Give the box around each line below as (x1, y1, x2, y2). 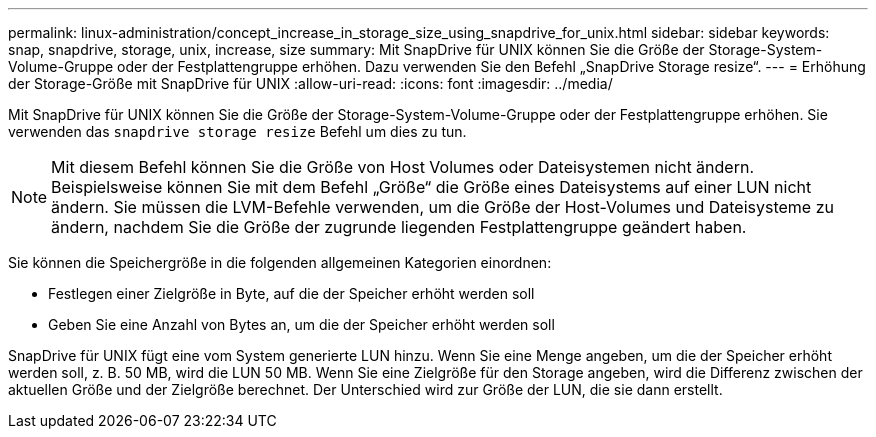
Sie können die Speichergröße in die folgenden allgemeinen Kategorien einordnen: (8, 254, 552, 271)
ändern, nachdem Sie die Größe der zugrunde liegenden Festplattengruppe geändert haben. (51, 217, 747, 237)
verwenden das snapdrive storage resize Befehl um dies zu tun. (8, 123, 467, 140)
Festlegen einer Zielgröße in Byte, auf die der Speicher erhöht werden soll (48, 285, 535, 302)
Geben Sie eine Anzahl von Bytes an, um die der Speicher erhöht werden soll (48, 316, 555, 333)
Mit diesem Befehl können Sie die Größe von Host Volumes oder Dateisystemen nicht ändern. (51, 157, 755, 177)
